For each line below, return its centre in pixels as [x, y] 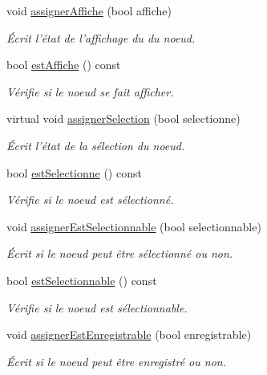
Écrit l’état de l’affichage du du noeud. [101, 37]
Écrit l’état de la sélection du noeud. [96, 145]
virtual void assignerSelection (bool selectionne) [123, 118]
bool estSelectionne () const [74, 172]
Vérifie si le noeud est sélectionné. [90, 200]
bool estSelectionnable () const [82, 280]
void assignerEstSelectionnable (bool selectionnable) [134, 226]
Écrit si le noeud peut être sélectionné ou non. [120, 253]
